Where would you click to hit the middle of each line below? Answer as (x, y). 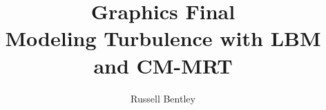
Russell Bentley (163, 98)
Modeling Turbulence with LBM (163, 38)
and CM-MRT (163, 65)
